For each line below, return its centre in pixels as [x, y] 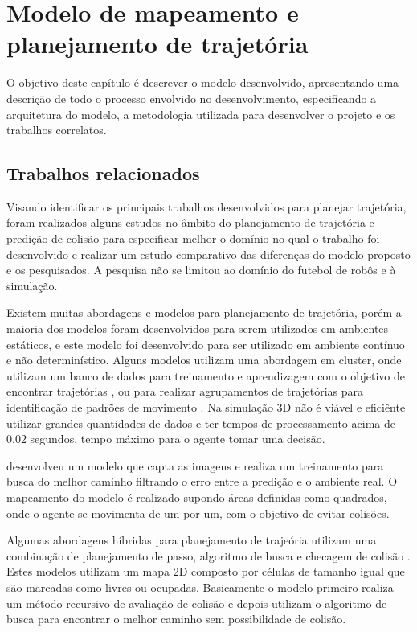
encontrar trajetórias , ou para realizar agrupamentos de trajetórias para [185, 391]
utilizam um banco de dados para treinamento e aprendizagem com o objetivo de [206, 375]
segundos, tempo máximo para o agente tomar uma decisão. [178, 439]
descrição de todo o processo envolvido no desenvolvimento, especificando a [192, 98]
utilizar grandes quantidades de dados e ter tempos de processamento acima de [201, 423]
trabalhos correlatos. [57, 130]
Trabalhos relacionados [103, 173]
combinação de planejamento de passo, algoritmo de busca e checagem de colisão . [208, 555]
